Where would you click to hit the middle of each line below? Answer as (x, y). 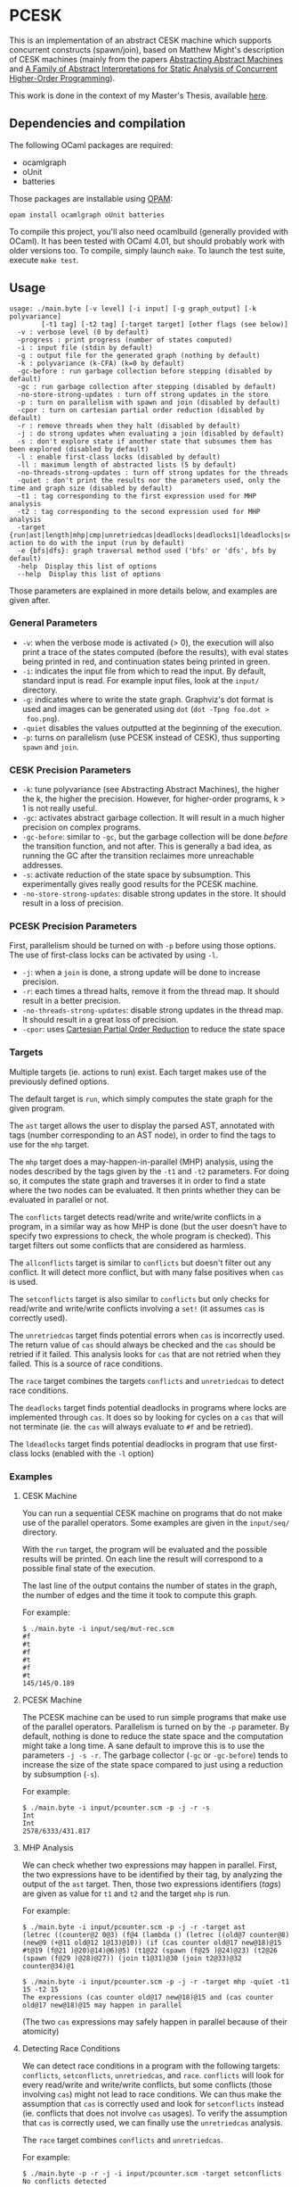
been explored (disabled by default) (79, 449)
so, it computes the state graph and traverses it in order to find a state (137, 1180)
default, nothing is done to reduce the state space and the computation (153, 1736)
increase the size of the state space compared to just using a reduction (153, 1765)
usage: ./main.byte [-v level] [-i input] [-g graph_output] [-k (133, 309)
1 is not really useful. (60, 808)
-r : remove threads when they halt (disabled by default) (129, 426)
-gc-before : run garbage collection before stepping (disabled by (145, 371)
